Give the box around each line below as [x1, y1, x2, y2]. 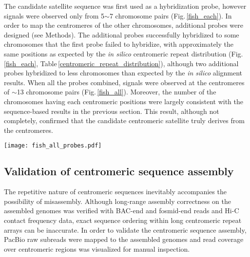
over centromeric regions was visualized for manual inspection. [4, 243, 190, 254]
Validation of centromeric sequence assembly [4, 164, 234, 179]
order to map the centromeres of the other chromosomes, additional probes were [4, 20, 243, 30]
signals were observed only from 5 [4, 10, 105, 20]
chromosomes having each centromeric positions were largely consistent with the [4, 96, 243, 106]
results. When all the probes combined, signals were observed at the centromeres [4, 77, 245, 87]
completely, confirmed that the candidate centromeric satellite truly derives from [4, 115, 245, 126]
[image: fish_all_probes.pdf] [4, 142, 102, 149]
